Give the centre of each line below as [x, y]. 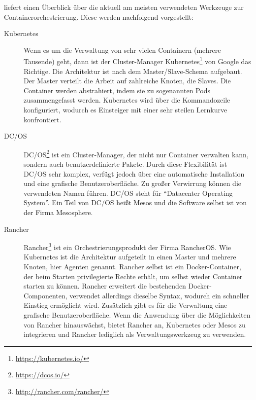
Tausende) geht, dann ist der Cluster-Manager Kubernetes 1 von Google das [137, 61]
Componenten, [46, 295]
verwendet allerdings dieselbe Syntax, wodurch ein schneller [160, 295]
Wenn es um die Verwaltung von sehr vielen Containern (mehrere [122, 50]
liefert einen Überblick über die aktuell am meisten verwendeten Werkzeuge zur [124, 7]
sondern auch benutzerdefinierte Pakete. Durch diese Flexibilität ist [126, 164]
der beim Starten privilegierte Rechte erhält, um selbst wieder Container [133, 276]
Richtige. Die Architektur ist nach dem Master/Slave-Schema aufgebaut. [133, 71]
